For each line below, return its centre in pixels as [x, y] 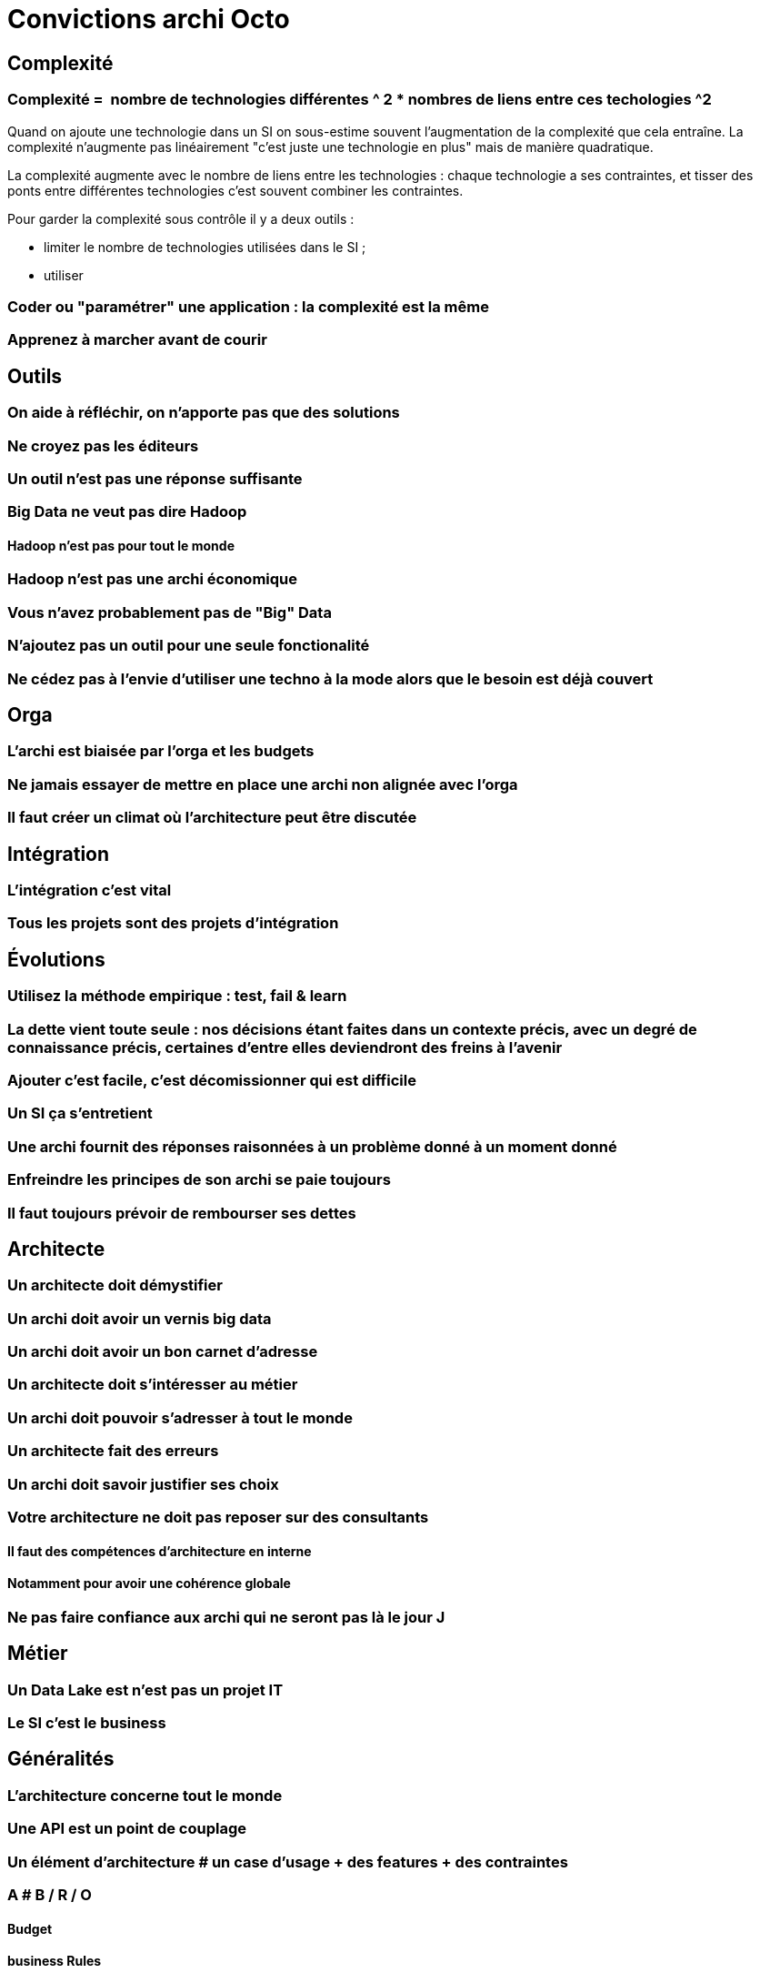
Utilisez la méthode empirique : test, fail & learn [177, 996]
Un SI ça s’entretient [80, 1113]
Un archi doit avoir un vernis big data [140, 1318]
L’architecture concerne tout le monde [145, 1795]
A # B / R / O [50, 1895]
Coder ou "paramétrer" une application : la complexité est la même [248, 306]
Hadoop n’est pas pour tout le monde [121, 545]
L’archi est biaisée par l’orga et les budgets [161, 751]
